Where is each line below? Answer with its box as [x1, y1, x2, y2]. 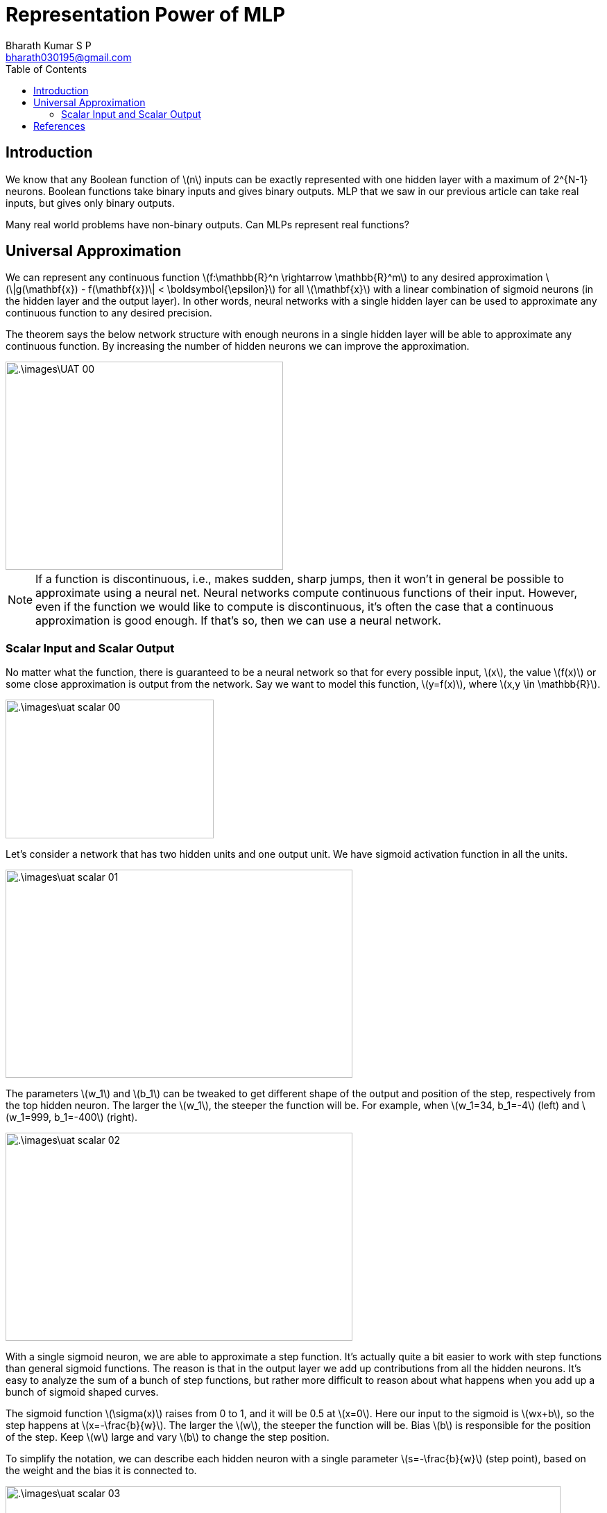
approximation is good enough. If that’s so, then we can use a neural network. [35, 614, 441, 628]
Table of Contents [6, 62, 87, 75]
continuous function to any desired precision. [6, 307, 212, 319]
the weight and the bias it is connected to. [6, 1464, 197, 1477]
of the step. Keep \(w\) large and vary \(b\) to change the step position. [6, 1431, 330, 1444]
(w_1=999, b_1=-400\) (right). [6, 1111, 138, 1124]
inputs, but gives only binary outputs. [6, 196, 176, 209]
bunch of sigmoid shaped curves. [6, 1386, 159, 1398]
